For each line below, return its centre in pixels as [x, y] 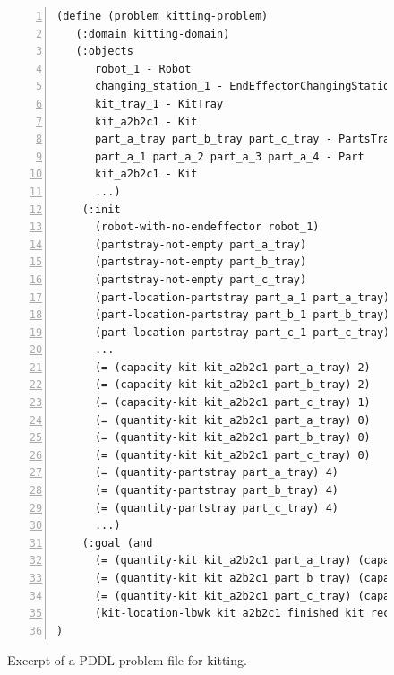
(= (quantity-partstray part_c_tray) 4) [216, 508]
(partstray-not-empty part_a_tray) [201, 244]
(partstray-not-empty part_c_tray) [201, 279]
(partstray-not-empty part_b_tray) [201, 262]
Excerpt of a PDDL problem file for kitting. [127, 660]
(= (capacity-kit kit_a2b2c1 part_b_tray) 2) [232, 385]
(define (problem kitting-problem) [163, 16]
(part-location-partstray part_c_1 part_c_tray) [242, 332]
